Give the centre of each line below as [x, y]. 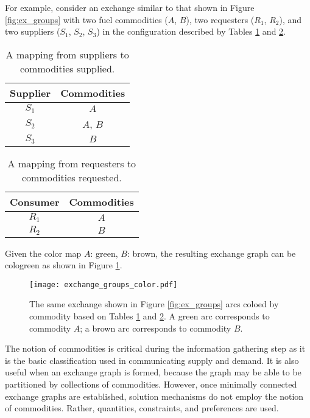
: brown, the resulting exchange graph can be [211, 253]
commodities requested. [72, 177]
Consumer [35, 201]
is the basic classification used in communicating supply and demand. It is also [152, 360]
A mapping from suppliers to [67, 54]
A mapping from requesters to [72, 163]
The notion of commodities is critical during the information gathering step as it [155, 348]
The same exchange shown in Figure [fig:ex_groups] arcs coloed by [154, 304]
